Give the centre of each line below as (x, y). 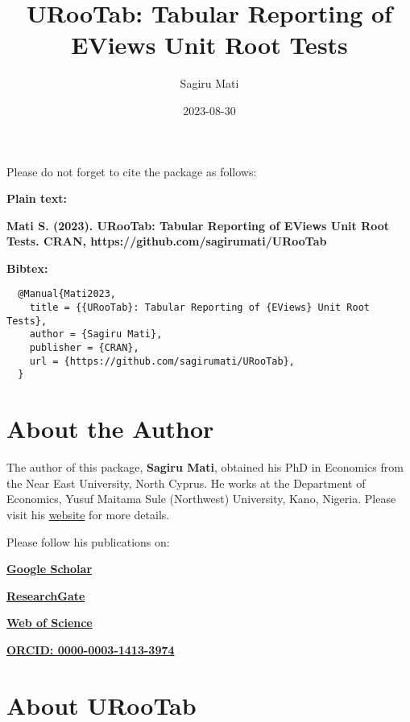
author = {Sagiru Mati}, (96, 334)
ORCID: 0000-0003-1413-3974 (91, 649)
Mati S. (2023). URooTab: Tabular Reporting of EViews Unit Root (198, 225)
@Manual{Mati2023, (67, 294)
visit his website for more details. (88, 514)
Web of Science (50, 623)
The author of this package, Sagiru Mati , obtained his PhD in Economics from (205, 467)
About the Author (110, 429)
